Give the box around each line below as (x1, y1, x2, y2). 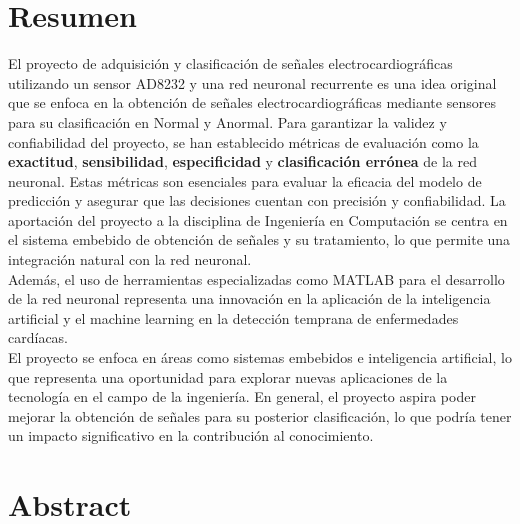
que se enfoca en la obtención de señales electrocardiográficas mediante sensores (8, 92, 496, 113)
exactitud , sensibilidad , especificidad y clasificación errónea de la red (8, 151, 477, 172)
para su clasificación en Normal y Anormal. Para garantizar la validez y (8, 111, 447, 132)
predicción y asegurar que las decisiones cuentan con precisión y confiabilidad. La (8, 190, 506, 211)
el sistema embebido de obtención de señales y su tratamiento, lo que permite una (8, 229, 511, 250)
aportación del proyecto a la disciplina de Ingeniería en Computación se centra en (8, 209, 508, 230)
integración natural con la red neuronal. (8, 249, 252, 270)
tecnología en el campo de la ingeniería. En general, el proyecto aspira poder (8, 386, 476, 407)
